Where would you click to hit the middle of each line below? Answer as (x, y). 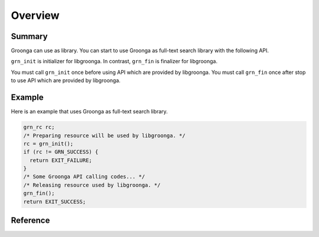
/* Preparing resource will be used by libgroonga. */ (104, 135)
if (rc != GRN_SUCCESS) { (61, 152)
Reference (30, 221)
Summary (29, 36)
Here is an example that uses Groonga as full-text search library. (89, 112)
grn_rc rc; (39, 127)
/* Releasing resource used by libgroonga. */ (92, 185)
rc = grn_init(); (48, 144)
